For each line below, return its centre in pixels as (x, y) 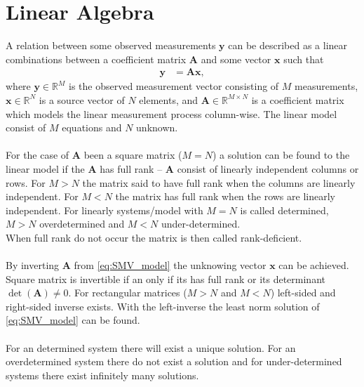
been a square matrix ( (133, 155)
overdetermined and (82, 224)
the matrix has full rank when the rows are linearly (225, 196)
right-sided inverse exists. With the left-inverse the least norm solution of (163, 306)
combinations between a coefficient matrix (96, 59)
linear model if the (45, 168)
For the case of (38, 155)
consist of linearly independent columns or (268, 168)
